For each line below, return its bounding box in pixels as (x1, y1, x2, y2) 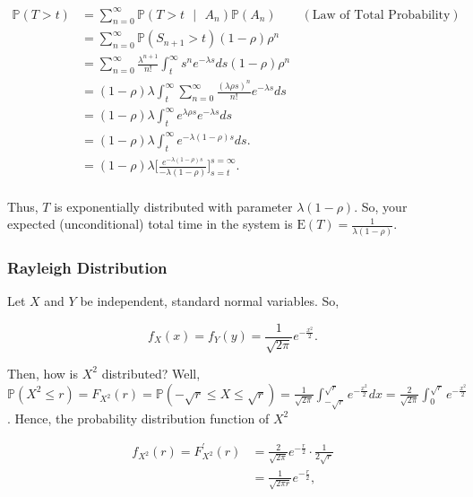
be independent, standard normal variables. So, (80, 291, 340, 310)
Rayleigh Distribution (7, 256, 168, 278)
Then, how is (7, 363, 79, 382)
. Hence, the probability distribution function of (7, 408, 270, 427)
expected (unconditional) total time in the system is (7, 214, 293, 233)
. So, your (354, 196, 408, 215)
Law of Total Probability (312, 8, 451, 22)
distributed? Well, (101, 363, 201, 382)
